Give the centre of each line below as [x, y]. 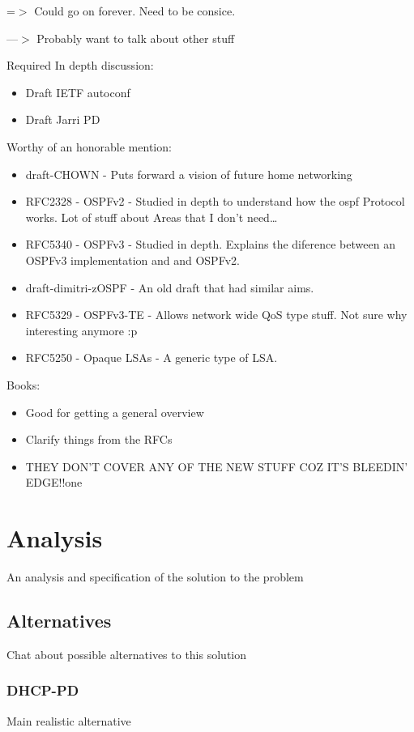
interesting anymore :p [81, 330]
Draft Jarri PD [63, 119]
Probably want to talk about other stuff [136, 38]
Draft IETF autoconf [78, 92]
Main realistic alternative [69, 720]
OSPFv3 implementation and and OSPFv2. [132, 260]
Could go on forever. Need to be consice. [135, 11]
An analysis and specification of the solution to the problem [155, 577]
